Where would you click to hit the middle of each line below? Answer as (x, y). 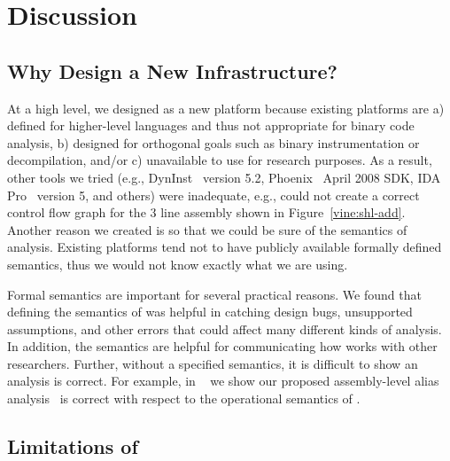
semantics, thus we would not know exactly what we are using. (178, 264)
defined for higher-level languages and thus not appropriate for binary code (211, 125)
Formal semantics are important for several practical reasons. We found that (214, 294)
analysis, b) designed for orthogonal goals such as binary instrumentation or (213, 142)
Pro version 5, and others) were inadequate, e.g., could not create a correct (213, 195)
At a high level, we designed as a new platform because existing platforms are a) (226, 108)
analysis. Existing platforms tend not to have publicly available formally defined (225, 247)
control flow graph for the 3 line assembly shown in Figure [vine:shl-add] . (206, 212)
